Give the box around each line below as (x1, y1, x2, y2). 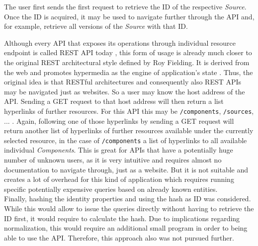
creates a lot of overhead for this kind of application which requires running (4, 174, 234, 184)
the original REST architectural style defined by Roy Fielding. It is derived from (4, 57, 250, 67)
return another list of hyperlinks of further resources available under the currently (4, 125, 254, 136)
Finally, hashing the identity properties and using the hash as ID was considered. (4, 193, 251, 204)
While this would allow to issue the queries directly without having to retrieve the (4, 203, 254, 213)
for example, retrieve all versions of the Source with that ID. (4, 21, 188, 31)
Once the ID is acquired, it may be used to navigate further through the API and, (4, 11, 255, 21)
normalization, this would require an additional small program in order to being (4, 223, 248, 233)
